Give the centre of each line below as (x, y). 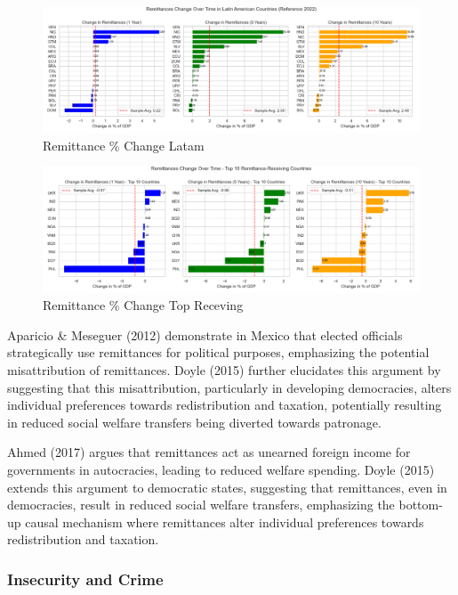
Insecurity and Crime (85, 579)
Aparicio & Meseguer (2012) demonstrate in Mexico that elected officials (205, 334)
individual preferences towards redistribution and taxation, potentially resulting (225, 405)
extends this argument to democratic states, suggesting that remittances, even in (227, 487)
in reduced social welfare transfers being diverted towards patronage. (194, 422)
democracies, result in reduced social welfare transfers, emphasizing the (201, 505)
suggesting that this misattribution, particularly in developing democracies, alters (229, 387)
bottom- (421, 505)
